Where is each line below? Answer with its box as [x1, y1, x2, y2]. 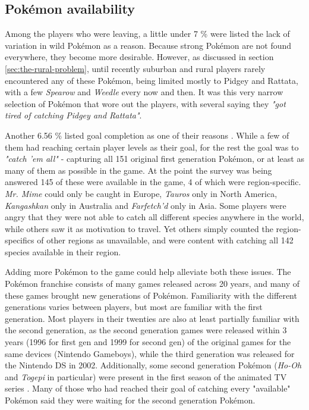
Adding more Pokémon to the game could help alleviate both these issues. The [5, 265, 291, 278]
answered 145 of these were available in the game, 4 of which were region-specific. [5, 176, 301, 188]
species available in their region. [5, 245, 121, 258]
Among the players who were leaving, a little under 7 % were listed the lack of [5, 27, 290, 40]
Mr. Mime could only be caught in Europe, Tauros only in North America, [5, 187, 278, 199]
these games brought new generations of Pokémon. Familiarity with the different [5, 289, 297, 301]
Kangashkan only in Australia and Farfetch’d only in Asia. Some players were [5, 199, 286, 211]
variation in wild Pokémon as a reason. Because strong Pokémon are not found [5, 39, 292, 51]
